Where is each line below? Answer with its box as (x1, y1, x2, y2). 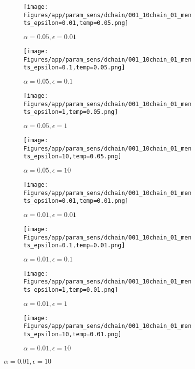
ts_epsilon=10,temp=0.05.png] (23, 153, 122, 160)
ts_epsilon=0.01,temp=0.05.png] (23, 20, 129, 27)
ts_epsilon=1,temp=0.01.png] (23, 286, 118, 294)
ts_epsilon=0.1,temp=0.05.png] (23, 64, 125, 71)
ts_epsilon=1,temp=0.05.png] (23, 109, 118, 116)
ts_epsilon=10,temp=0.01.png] (23, 331, 122, 338)
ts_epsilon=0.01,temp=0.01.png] (23, 197, 129, 205)
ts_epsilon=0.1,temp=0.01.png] (23, 242, 125, 249)
